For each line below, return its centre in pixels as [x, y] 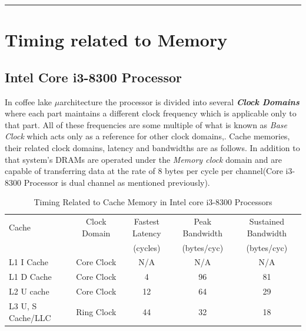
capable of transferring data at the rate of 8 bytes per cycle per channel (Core [144, 171]
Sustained [267, 221]
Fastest [147, 221]
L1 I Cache [29, 262]
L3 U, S [23, 305]
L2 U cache [29, 291]
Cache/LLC [30, 317]
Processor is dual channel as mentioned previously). [117, 182]
